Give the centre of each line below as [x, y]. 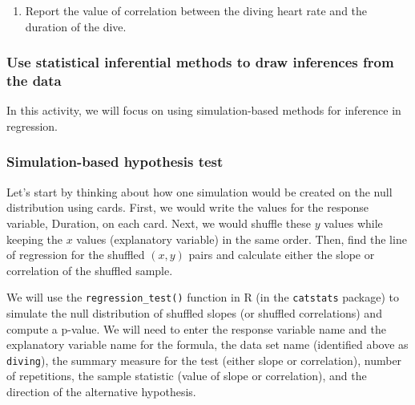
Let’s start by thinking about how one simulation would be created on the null [199, 191]
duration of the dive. [76, 26]
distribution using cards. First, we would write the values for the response [188, 207]
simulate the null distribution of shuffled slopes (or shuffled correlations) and [194, 312]
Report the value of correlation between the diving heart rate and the [196, 10]
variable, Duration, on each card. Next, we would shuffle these [159, 223]
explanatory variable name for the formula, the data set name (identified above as [207, 344]
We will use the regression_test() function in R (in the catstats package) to [203, 297]
